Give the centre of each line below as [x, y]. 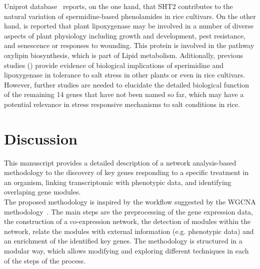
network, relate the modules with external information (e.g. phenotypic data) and [129, 231]
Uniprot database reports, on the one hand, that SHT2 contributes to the [118, 6]
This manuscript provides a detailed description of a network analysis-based [120, 162]
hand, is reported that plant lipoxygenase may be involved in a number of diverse [129, 26]
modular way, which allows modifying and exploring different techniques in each [126, 250]
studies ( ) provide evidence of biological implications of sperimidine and [114, 65]
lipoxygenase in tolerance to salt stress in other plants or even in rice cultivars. [125, 75]
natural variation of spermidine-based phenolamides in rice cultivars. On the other [130, 16]
